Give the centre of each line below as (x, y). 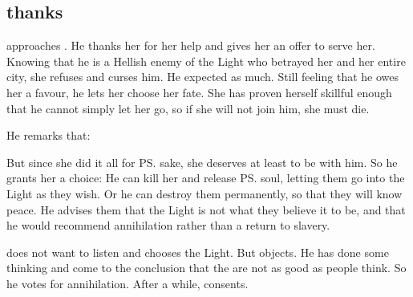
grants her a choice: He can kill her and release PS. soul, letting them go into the (206, 178)
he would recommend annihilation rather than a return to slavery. (168, 225)
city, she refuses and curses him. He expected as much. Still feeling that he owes (202, 77)
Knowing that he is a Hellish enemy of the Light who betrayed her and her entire (206, 61)
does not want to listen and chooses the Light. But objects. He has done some (198, 252)
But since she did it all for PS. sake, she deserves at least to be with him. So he (202, 162)
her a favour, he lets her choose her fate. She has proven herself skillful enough (199, 92)
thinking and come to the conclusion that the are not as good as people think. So (206, 268)
